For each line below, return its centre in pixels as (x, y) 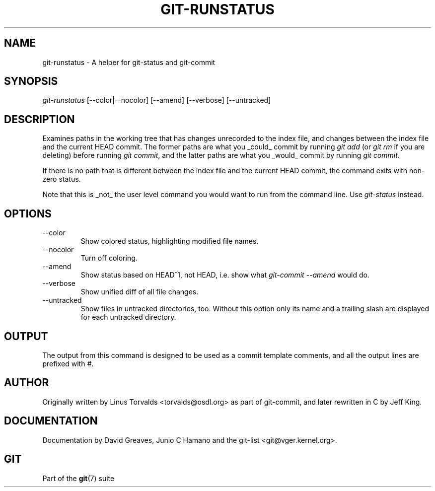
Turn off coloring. (109, 258)
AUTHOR (27, 383)
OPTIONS (28, 213)
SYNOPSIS (31, 81)
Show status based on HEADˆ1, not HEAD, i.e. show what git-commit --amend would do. (225, 275)
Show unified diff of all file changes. (140, 292)
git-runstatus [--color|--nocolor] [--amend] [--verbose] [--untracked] (157, 100)
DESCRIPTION (39, 119)
